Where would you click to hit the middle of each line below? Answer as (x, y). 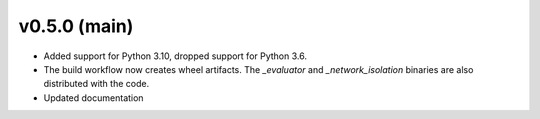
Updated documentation (93, 97)
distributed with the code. (96, 84)
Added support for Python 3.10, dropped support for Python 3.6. (175, 56)
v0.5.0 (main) (76, 26)
